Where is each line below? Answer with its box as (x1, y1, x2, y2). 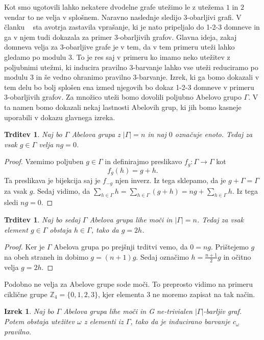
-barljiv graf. (203, 306, 242, 316)
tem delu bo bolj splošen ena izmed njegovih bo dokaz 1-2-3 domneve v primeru (4, 81, 254, 92)
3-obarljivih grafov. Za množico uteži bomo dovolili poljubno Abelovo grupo (4, 92, 242, 102)
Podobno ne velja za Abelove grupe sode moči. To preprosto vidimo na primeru (4, 279, 253, 289)
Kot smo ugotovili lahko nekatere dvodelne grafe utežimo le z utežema (4, 2, 224, 12)
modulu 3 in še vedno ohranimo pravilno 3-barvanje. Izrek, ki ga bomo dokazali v (4, 72, 259, 82)
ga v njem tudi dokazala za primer (4, 31, 112, 42)
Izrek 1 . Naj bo (4, 306, 54, 316)
